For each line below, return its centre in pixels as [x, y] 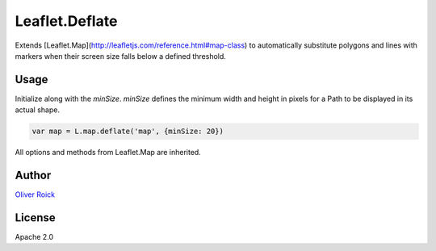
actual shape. [38, 110]
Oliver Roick [35, 195]
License [35, 218]
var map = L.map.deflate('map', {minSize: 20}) [128, 132]
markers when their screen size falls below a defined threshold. [120, 56]
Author [33, 176]
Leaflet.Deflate [66, 21]
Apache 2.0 [34, 237]
